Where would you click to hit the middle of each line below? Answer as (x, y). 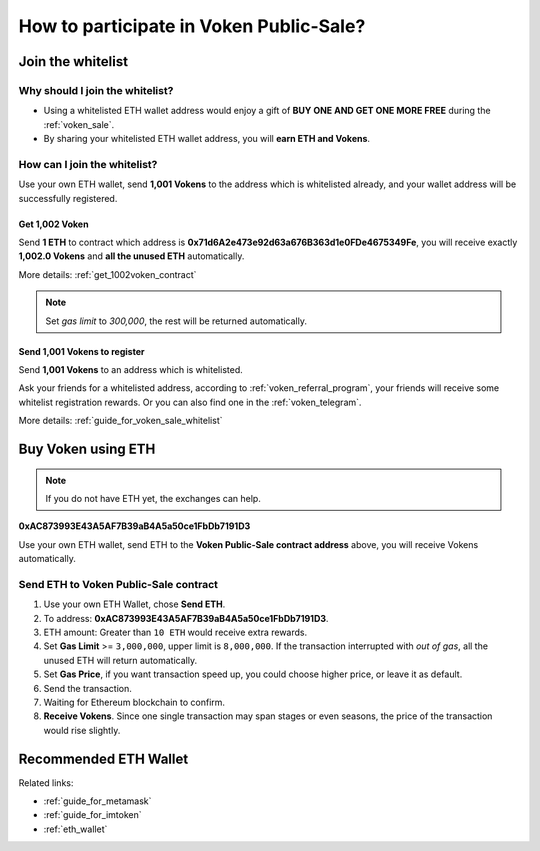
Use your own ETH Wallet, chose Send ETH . (134, 604)
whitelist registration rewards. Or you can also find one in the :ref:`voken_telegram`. (190, 402)
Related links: (46, 782)
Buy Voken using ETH (87, 448)
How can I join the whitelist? (88, 164)
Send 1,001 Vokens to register (81, 351)
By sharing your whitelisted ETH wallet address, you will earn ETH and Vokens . (206, 139)
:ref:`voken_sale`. (79, 124)
